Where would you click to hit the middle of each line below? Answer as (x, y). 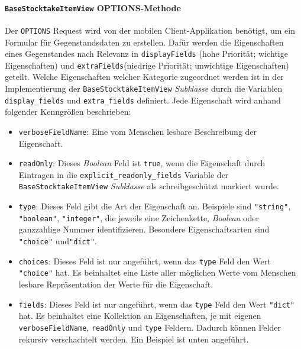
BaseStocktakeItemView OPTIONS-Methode (93, 7)
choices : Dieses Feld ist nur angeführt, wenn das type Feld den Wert (145, 261)
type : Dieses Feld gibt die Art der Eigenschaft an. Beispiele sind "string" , (155, 206)
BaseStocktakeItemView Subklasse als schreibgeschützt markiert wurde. (149, 186)
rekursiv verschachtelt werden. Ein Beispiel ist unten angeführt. (134, 339)
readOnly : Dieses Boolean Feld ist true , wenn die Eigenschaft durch (142, 163)
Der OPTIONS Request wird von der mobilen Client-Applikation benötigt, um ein (150, 30)
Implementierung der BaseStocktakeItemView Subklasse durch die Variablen (144, 88)
